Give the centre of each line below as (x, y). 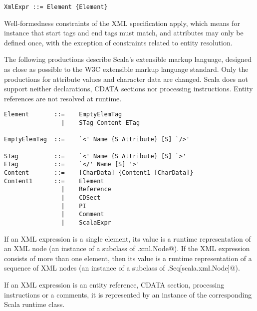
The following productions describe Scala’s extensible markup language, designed (128, 59)
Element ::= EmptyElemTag (63, 115)
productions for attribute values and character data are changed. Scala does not (126, 79)
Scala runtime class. (34, 304)
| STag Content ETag (101, 123)
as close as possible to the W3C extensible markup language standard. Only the (126, 69)
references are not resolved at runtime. (63, 98)
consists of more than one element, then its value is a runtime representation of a (128, 258)
